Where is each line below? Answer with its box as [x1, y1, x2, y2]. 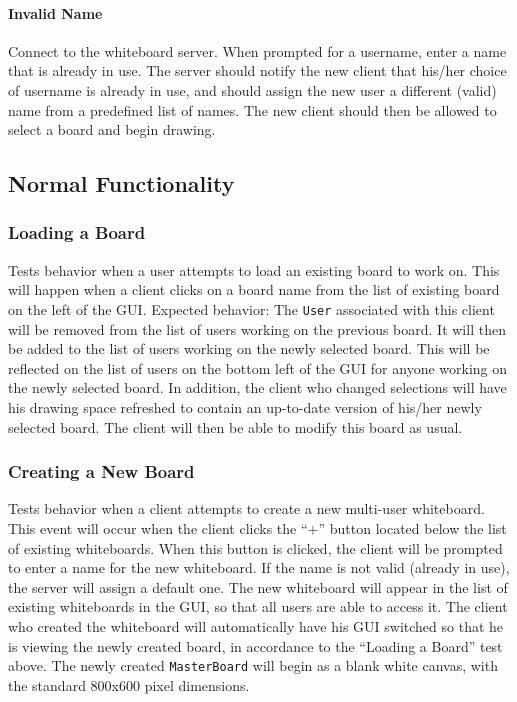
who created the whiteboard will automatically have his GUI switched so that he [8, 615, 504, 636]
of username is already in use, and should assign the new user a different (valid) [8, 79, 497, 100]
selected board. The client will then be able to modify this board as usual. [8, 416, 463, 437]
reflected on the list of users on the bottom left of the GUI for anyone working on [8, 357, 508, 378]
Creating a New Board [8, 459, 195, 484]
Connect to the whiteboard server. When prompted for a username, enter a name [8, 40, 507, 61]
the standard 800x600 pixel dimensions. [8, 674, 250, 695]
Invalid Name [8, 2, 103, 23]
